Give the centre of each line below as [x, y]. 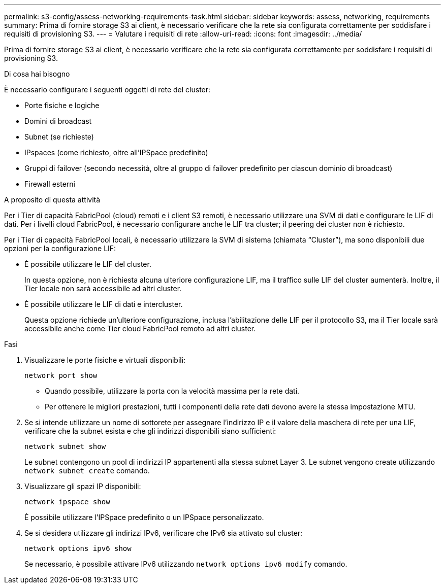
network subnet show [65, 446]
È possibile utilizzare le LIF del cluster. [88, 264]
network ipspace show [67, 502]
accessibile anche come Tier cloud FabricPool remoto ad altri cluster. [140, 328]
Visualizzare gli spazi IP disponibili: [83, 486]
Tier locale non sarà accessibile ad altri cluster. [103, 288]
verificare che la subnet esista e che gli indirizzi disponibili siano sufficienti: [150, 431]
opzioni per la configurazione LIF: [60, 248]
